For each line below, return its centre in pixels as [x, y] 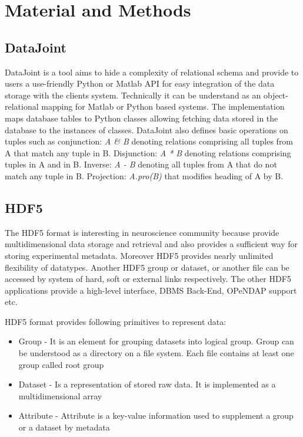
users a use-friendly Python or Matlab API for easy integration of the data [140, 83]
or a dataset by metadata [64, 427]
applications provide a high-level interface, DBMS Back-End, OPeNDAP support [151, 290]
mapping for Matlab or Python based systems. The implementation [163, 106]
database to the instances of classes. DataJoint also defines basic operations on [146, 129]
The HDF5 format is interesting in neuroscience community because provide [142, 232]
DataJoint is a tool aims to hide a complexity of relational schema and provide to [152, 72]
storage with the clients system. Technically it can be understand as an [133, 95]
